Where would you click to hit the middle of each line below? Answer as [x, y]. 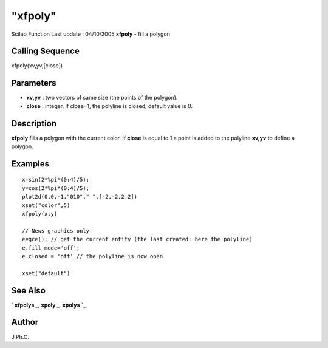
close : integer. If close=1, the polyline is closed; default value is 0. [110, 106]
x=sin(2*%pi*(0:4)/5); [56, 180]
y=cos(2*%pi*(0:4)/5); [56, 188]
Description [34, 124]
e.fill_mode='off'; [51, 248]
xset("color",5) [46, 205]
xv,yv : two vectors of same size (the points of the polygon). [102, 98]
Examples [30, 164]
